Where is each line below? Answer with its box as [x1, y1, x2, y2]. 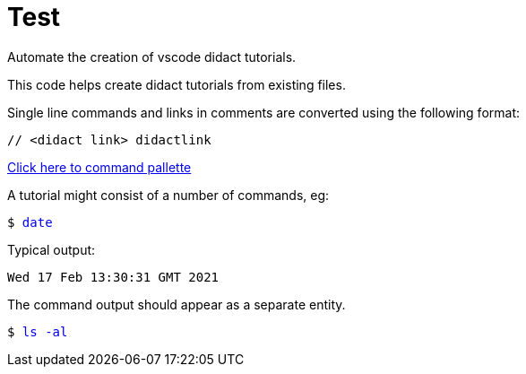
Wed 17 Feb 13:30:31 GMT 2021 [7, 269, 220, 284]
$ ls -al [7, 324, 68, 339]
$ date [7, 214, 53, 230]
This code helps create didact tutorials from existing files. [7, 76, 346, 92]
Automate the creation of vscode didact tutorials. [7, 48, 297, 65]
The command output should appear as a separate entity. [7, 296, 346, 312]
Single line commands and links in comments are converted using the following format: [7, 104, 521, 120]
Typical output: [7, 241, 96, 257]
